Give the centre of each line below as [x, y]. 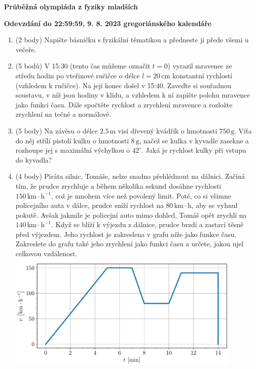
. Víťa [243, 130]
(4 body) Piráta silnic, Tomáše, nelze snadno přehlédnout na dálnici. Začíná [130, 176]
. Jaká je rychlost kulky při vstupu [194, 150]
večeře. [26, 49]
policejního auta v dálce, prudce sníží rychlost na [90, 205]
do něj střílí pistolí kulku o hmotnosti [72, 140]
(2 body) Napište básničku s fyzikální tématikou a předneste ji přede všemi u [132, 40]
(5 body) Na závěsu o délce [56, 130]
